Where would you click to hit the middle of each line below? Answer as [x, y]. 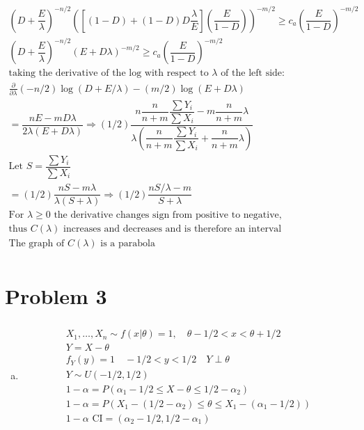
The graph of [37, 244]
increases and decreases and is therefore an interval [173, 229]
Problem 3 [56, 296]
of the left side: [253, 73]
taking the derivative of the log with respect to [109, 73]
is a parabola [128, 244]
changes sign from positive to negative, [199, 215]
